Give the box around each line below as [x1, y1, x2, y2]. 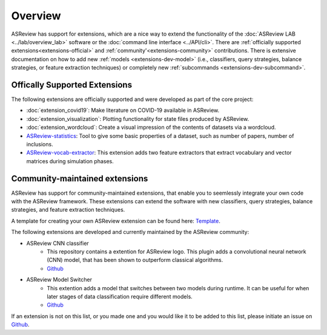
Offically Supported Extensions [11, 79, 133, 90]
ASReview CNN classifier [26, 239, 89, 247]
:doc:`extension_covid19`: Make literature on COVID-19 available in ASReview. [26, 106, 220, 114]
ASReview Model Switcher [26, 276, 92, 284]
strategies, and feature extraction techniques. [11, 206, 125, 213]
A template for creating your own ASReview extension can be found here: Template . [11, 217, 220, 224]
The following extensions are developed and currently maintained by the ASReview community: [11, 229, 249, 236]
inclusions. [26, 140, 54, 148]
